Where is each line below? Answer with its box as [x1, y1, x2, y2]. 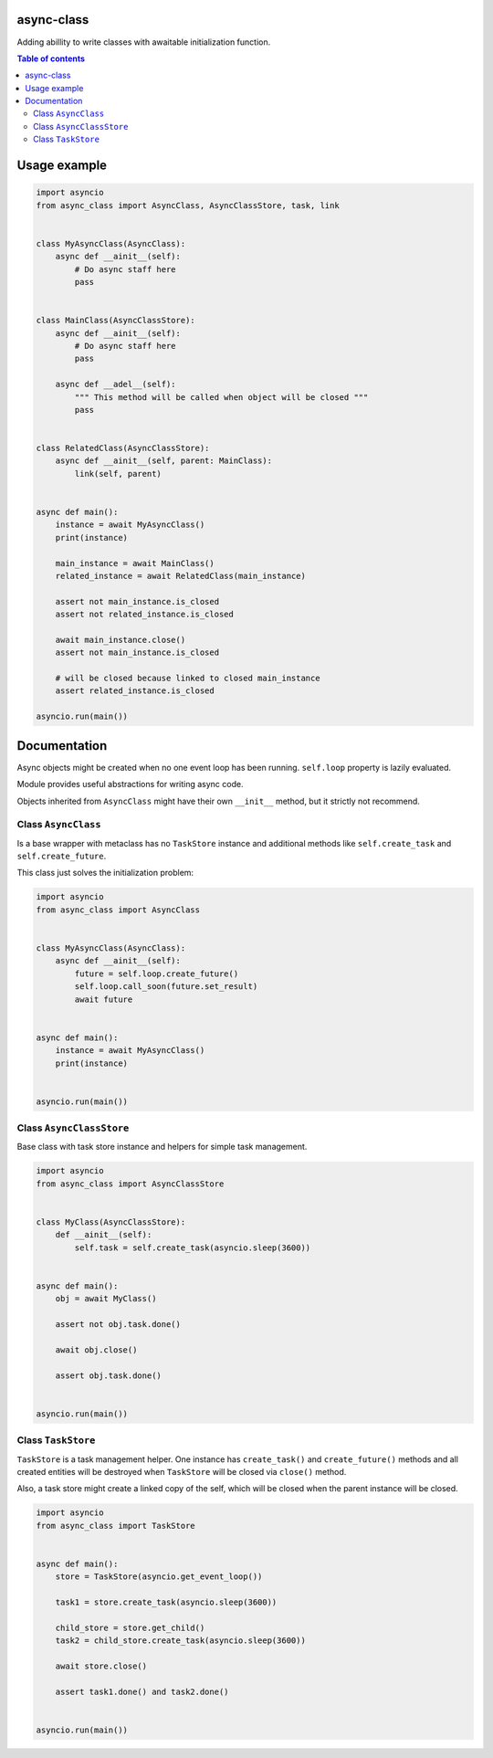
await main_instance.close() [55, 635, 186, 645]
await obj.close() [55, 1344, 138, 1355]
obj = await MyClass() [55, 1293, 157, 1304]
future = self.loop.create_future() [74, 968, 239, 979]
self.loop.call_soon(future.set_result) [74, 982, 258, 992]
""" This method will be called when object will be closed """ [74, 392, 369, 402]
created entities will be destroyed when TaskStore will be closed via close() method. [16, 1466, 347, 1477]
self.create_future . [16, 850, 107, 862]
